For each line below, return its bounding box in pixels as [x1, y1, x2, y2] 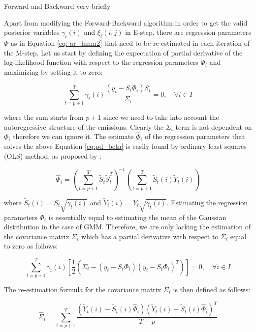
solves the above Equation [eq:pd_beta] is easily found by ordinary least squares [4, 141, 247, 151]
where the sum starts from [4, 112, 84, 122]
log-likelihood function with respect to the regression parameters [4, 57, 198, 67]
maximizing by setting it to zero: [4, 66, 103, 77]
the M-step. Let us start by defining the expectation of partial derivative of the [4, 47, 243, 57]
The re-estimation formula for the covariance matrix [4, 284, 161, 295]
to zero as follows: [4, 241, 58, 251]
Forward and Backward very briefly [4, 1, 111, 11]
